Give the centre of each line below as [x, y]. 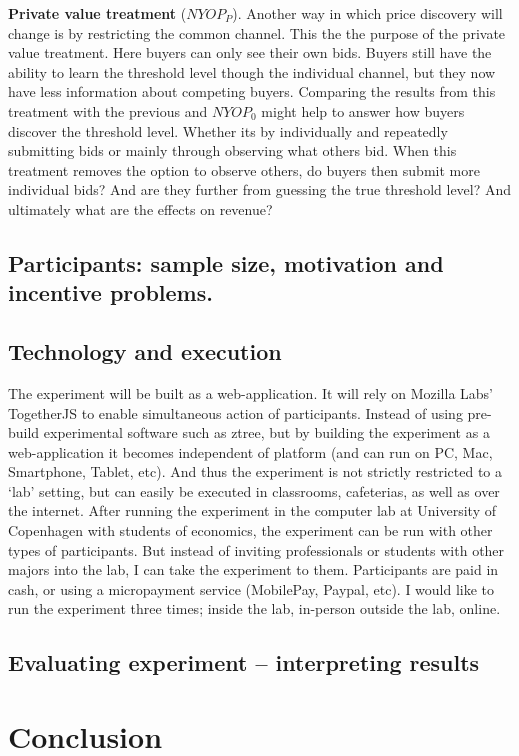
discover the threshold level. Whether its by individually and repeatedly [228, 130]
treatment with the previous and [108, 110]
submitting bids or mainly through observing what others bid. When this [232, 150]
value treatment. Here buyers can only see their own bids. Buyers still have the [250, 52]
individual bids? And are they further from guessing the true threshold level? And [260, 189]
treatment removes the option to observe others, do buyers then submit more [244, 169]
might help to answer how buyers [363, 110]
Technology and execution [145, 351]
